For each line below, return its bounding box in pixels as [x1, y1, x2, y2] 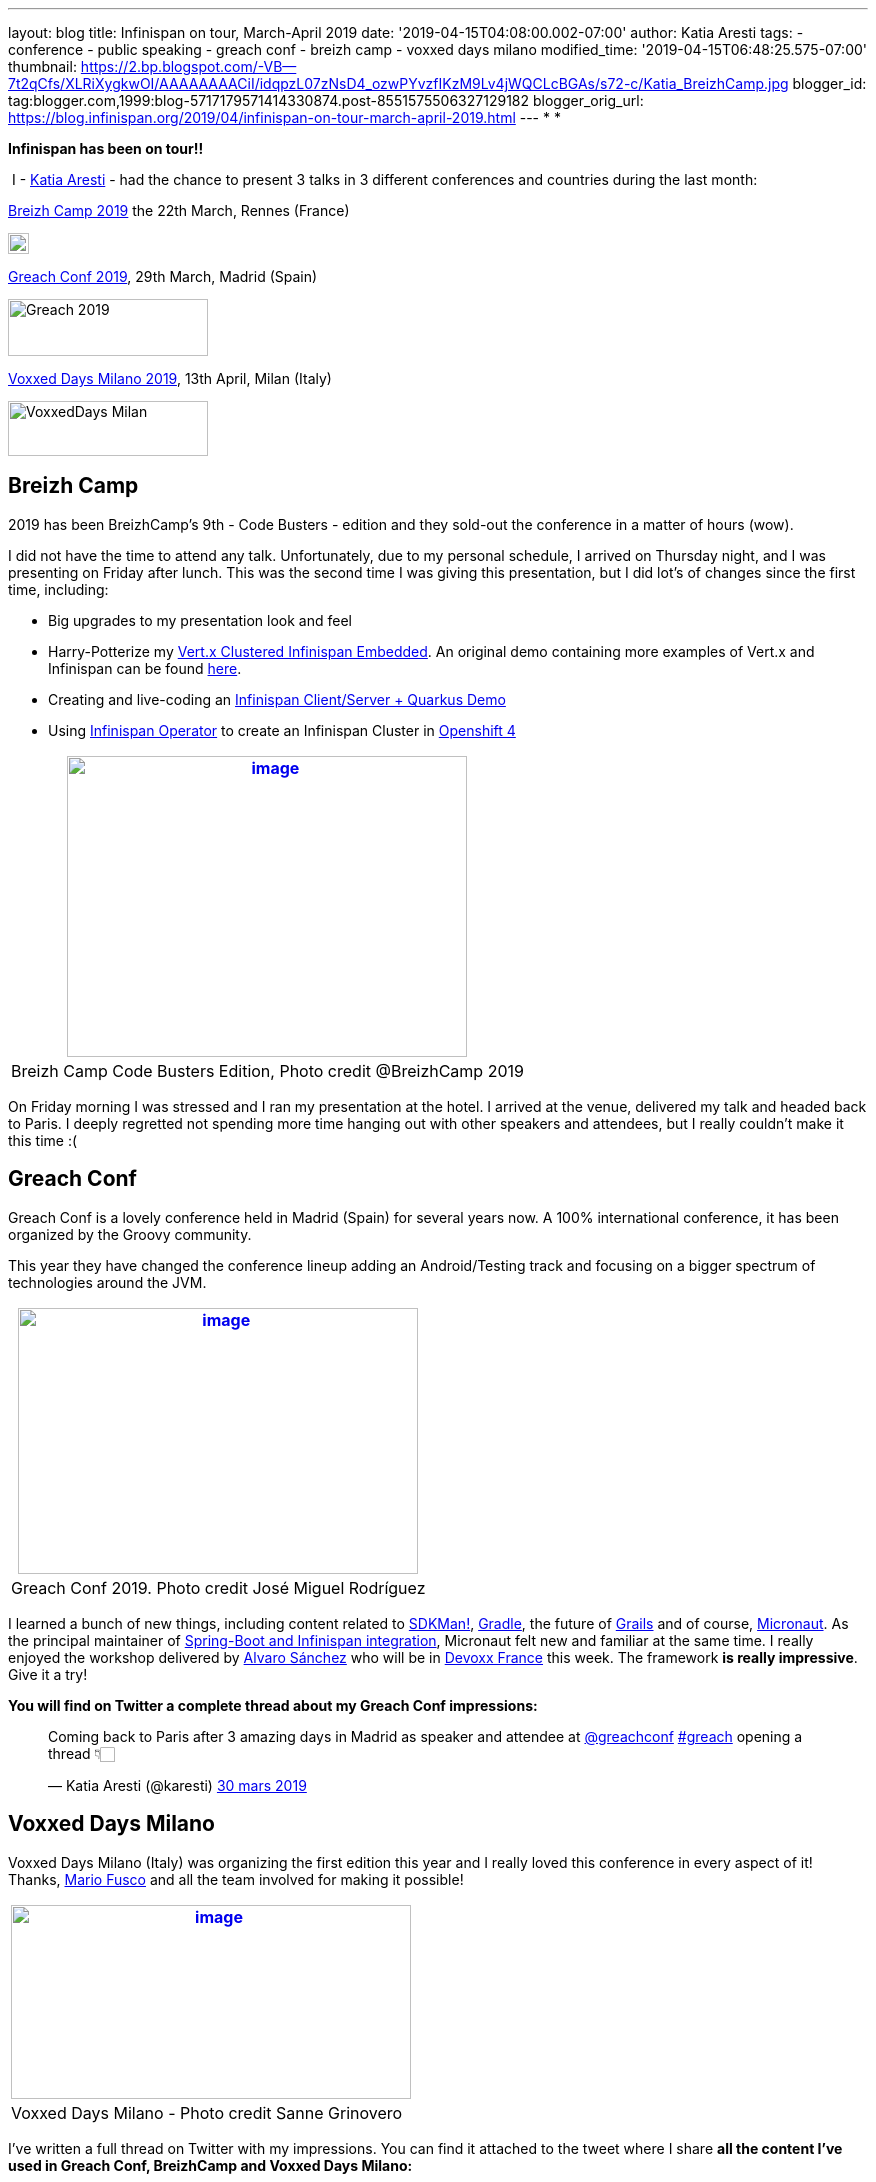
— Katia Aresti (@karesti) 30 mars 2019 [48, 1776, 307, 1794]
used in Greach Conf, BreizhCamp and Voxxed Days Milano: [8, 2156, 413, 2174]
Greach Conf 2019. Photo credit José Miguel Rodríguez [11, 1577, 426, 1598]
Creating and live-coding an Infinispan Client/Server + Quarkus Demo [48, 690, 506, 708]
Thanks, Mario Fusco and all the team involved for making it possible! [8, 1870, 464, 1888]
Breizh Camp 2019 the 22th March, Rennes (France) [8, 202, 350, 219]
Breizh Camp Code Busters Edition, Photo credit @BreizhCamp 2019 [11, 1060, 524, 1081]
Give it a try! [8, 1665, 88, 1683]
